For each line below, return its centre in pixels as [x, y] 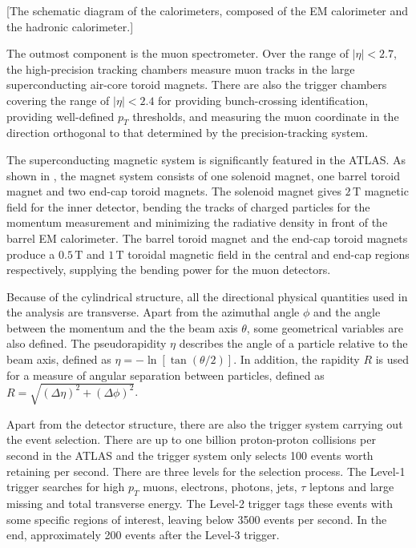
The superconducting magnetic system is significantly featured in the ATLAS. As [206, 159]
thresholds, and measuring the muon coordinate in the [266, 116]
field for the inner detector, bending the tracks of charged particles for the [188, 206]
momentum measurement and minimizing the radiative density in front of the [197, 222]
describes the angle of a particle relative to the [293, 343]
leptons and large [352, 487]
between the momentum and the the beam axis [122, 327]
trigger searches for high [66, 487]
